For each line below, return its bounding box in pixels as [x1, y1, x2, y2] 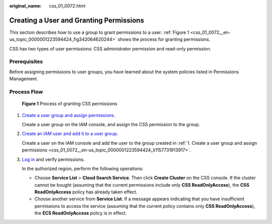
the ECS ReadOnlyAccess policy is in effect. [34, 210, 127, 216]
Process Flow [9, 88, 43, 95]
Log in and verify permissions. [22, 156, 85, 162]
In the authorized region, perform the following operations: [22, 165, 144, 172]
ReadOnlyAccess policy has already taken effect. [34, 189, 138, 195]
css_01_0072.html [49, 3, 86, 9]
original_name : [9, 3, 42, 9]
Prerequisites [9, 58, 43, 65]
